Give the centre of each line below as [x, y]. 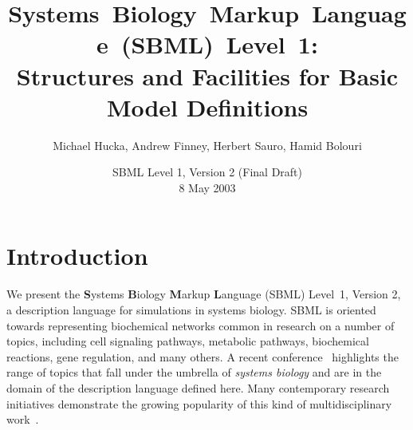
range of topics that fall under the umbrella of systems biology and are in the [194, 372]
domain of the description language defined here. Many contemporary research [198, 387]
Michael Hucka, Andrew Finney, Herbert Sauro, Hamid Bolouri [207, 145]
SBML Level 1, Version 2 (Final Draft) [207, 172]
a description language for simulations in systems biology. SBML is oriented [191, 310]
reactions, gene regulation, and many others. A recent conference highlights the [203, 356]
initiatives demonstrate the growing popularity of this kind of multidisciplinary [199, 403]
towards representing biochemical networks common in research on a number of [201, 325]
